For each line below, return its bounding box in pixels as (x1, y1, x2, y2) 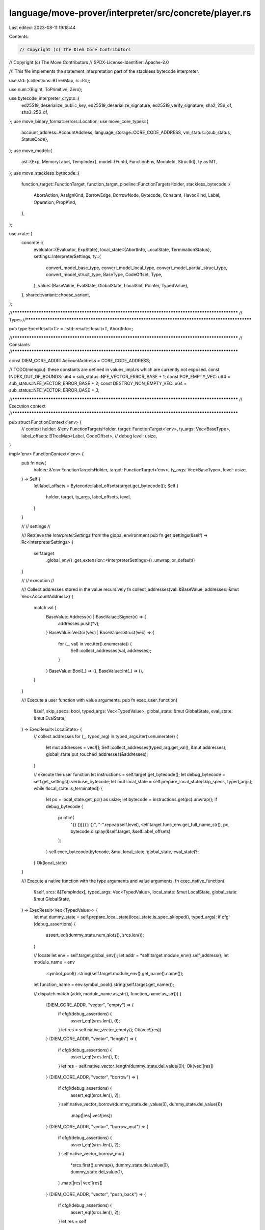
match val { (33, 605, 56, 611)
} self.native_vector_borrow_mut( (58, 1151, 125, 1157)
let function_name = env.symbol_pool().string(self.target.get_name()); (33, 982, 174, 987)
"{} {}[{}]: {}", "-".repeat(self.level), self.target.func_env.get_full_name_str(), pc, (70, 822, 230, 828)
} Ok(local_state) (33, 860, 67, 866)
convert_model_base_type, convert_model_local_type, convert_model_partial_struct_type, (46, 265, 228, 271)
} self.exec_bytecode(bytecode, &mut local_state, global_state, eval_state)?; (46, 849, 199, 855)
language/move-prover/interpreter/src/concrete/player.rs (9, 7, 251, 18)
